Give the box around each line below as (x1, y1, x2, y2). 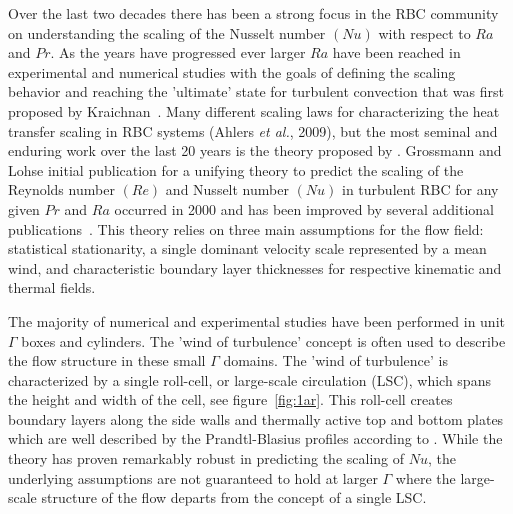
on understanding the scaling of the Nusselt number (8, 22, 326, 43)
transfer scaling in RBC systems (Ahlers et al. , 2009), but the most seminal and (8, 120, 498, 141)
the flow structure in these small (8, 350, 206, 371)
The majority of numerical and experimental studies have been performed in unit (8, 310, 505, 331)
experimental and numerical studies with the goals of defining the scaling (8, 61, 456, 82)
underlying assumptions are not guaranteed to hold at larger (8, 467, 378, 488)
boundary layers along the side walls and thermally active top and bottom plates (8, 408, 504, 429)
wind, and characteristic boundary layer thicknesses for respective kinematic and (8, 257, 502, 278)
